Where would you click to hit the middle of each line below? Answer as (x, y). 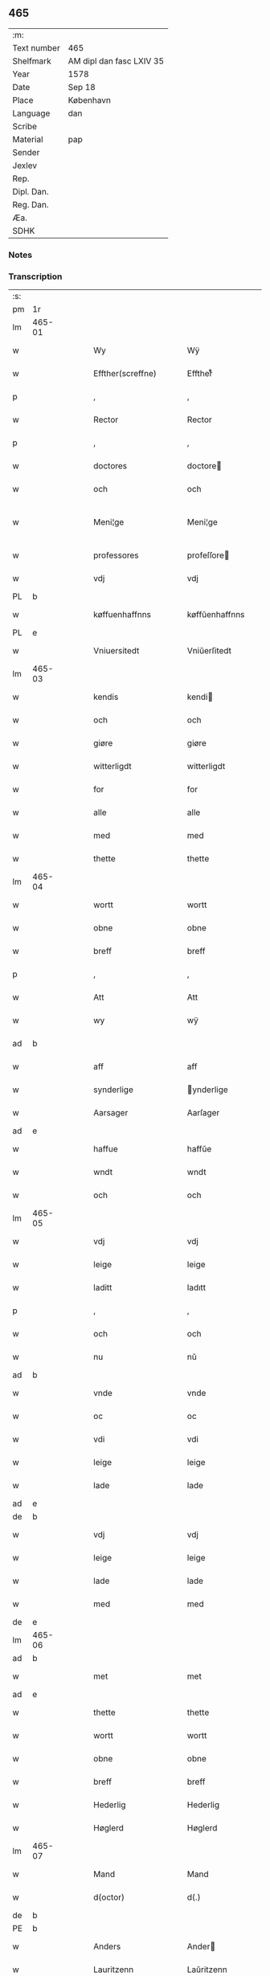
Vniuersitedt (117, 651)
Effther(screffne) (125, 374)
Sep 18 (82, 87)
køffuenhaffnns (122, 615)
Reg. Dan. (31, 204)
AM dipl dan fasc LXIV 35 (116, 61)
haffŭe (199, 1149)
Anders (107, 1946)
